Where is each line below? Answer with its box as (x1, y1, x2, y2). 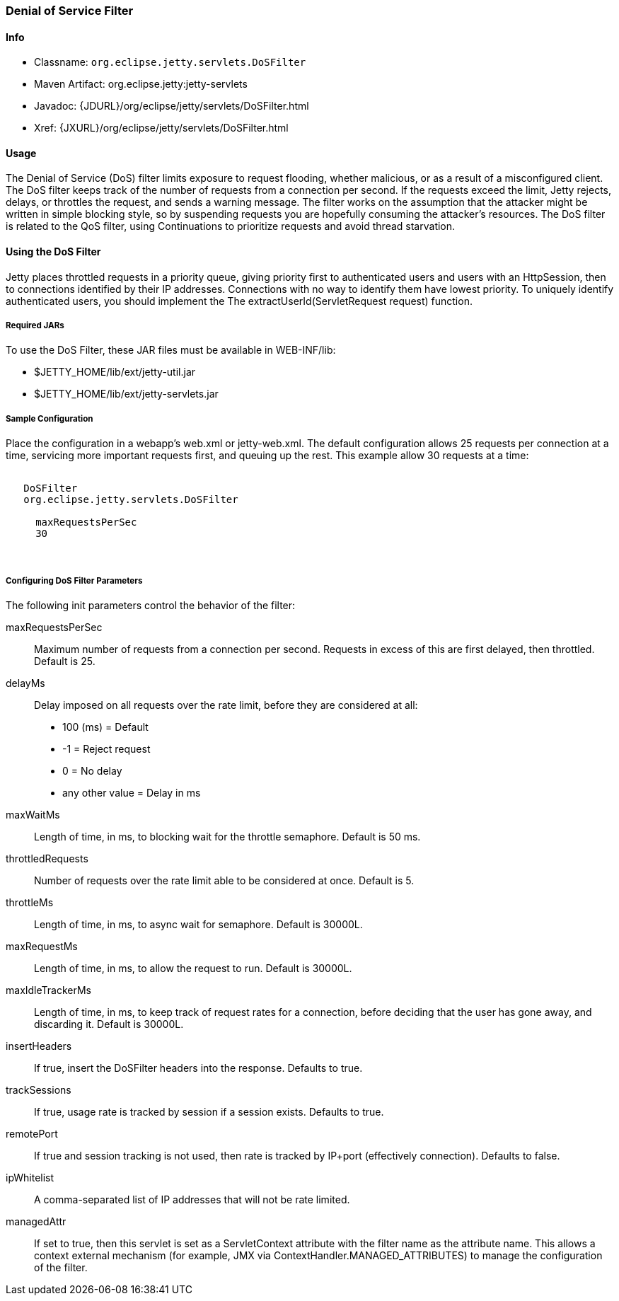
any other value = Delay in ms (62, 787, 201, 799)
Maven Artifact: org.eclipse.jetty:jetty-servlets (34, 78, 248, 91)
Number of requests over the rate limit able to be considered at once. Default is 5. (34, 874, 415, 886)
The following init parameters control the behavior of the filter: (6, 599, 296, 611)
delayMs (6, 677, 45, 689)
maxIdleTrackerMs (6, 984, 91, 996)
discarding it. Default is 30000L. (34, 1018, 184, 1030)
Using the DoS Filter (6, 245, 101, 258)
